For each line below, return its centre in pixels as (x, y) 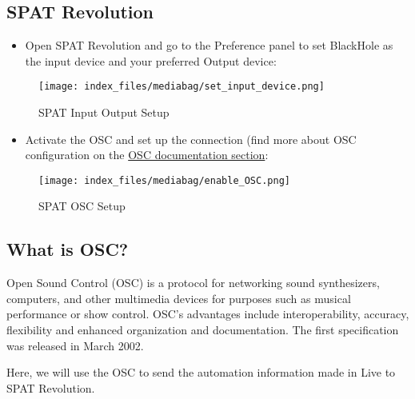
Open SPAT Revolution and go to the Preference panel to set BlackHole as (209, 45)
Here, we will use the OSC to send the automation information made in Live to (201, 372)
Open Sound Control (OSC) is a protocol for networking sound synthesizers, (193, 283)
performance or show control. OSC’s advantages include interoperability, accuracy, (208, 314)
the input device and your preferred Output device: (151, 60)
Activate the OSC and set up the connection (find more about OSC (191, 139)
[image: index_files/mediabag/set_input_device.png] (182, 87)
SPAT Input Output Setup (104, 112)
